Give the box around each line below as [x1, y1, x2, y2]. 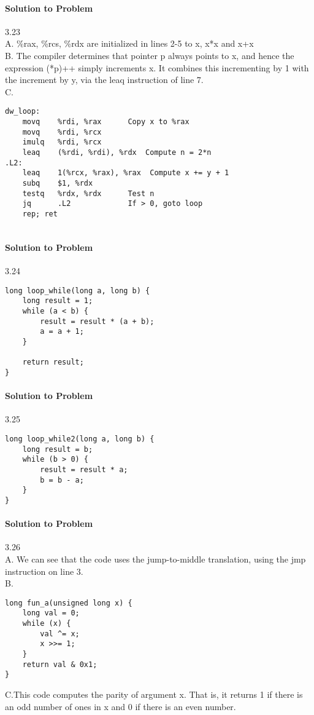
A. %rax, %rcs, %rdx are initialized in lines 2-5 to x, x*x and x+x [5, 37, 254, 50]
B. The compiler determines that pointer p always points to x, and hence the [5, 49, 294, 61]
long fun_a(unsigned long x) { [5, 598, 132, 607]
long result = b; [22, 444, 93, 454]
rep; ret [22, 209, 58, 218]
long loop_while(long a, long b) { [5, 286, 150, 295]
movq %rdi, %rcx [22, 127, 102, 136]
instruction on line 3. [5, 564, 83, 577]
